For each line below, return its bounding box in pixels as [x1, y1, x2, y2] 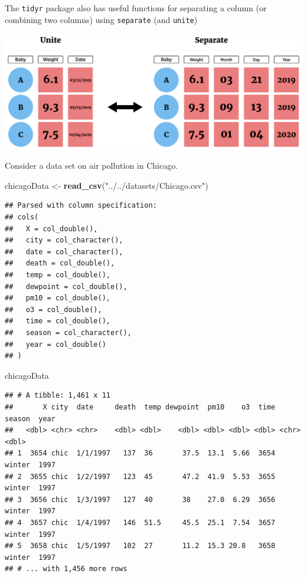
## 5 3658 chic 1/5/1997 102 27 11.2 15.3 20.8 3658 [5, 542, 276, 550]
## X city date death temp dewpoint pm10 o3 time [5, 402, 276, 411]
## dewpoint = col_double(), [5, 282, 128, 291]
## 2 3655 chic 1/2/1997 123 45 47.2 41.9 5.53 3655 [5, 472, 276, 481]
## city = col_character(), [5, 236, 123, 245]
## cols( [5, 213, 39, 222]
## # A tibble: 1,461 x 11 [5, 391, 110, 400]
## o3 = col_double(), [5, 305, 102, 314]
